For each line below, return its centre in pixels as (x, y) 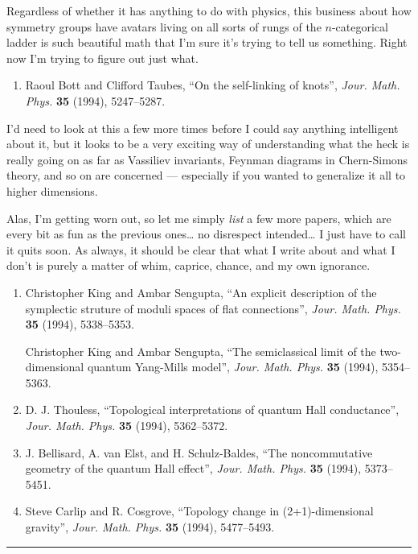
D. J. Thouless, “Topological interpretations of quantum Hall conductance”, (212, 409)
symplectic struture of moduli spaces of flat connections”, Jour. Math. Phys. (213, 308)
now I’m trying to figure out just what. (102, 58)
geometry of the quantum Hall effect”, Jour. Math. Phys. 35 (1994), (193, 468)
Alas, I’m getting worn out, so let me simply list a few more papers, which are (199, 218)
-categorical (360, 26)
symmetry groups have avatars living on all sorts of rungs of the (164, 26)
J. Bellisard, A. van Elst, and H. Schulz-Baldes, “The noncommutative (199, 452)
